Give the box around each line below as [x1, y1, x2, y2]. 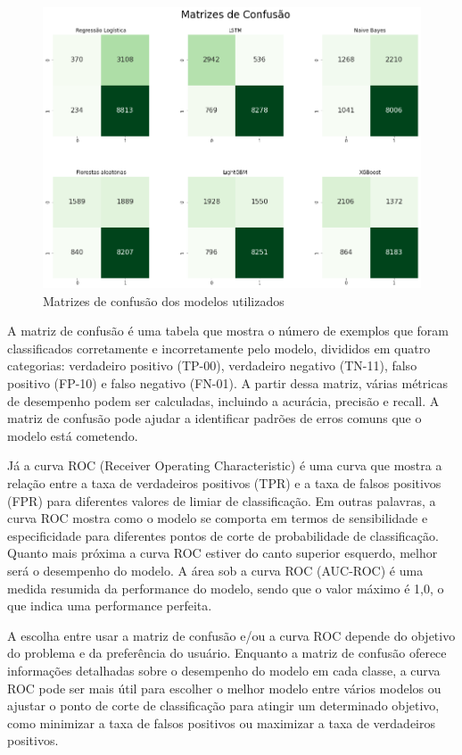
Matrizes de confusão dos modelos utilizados [43, 291, 285, 310]
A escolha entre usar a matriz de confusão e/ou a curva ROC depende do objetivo [7, 626, 456, 644]
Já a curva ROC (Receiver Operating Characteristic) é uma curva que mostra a [7, 456, 442, 475]
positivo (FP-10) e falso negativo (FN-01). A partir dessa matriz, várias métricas [7, 374, 448, 392]
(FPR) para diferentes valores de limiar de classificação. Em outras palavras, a [7, 491, 436, 510]
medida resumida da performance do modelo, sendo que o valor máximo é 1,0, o [7, 578, 444, 597]
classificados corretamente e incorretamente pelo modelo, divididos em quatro [7, 338, 431, 357]
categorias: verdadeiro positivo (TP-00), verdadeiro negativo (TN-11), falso [7, 356, 417, 375]
